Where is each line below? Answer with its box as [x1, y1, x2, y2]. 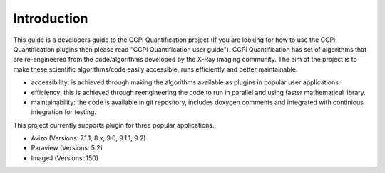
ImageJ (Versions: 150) [31, 153, 99, 162]
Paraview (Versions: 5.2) [31, 144, 103, 152]
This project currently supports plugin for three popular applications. [13, 121, 215, 129]
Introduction [13, 11, 88, 26]
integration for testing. [31, 108, 96, 116]
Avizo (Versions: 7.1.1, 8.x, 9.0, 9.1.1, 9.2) [31, 134, 146, 143]
